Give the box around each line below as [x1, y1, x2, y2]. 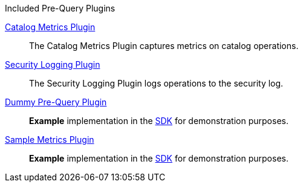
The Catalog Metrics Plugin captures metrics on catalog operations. [29, 41, 299, 51]
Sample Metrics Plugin [5, 134, 94, 145]
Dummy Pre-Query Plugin [5, 97, 107, 107]
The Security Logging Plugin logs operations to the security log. [29, 78, 284, 88]
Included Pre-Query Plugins [5, 3, 116, 13]
